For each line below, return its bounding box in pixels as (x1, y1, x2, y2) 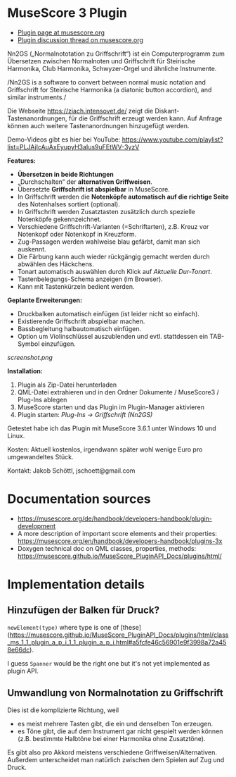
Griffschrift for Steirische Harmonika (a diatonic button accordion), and (7, 85, 212, 94)
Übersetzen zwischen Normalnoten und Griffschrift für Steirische (7, 56, 196, 65)
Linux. (7, 431, 25, 440)
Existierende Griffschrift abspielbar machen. (17, 317, 145, 325)
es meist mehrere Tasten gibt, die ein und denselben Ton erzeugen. (17, 719, 214, 728)
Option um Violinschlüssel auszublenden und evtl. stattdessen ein (17, 332, 209, 340)
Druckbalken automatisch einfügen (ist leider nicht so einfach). (17, 309, 200, 318)
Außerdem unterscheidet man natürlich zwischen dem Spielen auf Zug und (7, 755, 225, 764)
